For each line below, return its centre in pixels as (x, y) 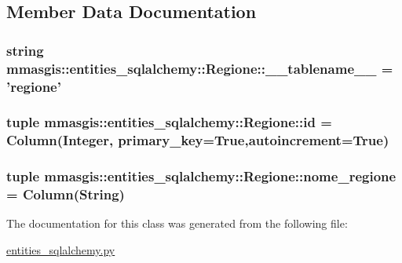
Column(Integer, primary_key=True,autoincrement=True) (198, 140)
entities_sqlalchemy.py (61, 249)
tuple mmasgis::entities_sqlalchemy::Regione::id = (169, 122)
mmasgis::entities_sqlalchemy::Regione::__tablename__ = (200, 68)
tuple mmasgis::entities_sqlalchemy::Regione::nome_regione (201, 176)
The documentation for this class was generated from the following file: (177, 223)
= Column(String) (66, 194)
